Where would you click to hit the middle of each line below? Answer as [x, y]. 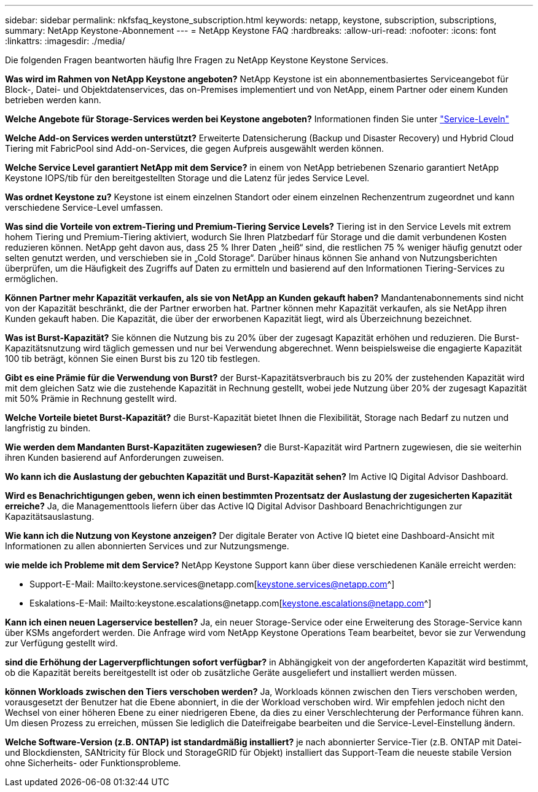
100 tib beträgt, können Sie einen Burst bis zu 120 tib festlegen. [133, 359]
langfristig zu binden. [48, 428]
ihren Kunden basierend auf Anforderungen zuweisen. [115, 457]
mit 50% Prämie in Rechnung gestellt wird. [91, 398]
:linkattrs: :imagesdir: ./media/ [65, 41]
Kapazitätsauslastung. [50, 516]
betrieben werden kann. [53, 100]
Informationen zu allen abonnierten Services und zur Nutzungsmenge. [147, 546]
